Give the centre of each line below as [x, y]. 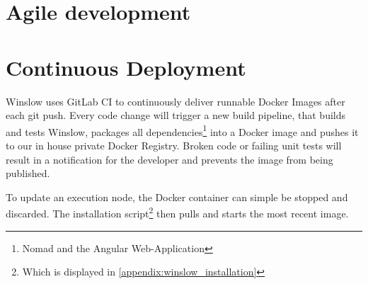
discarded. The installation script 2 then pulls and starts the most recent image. [177, 212]
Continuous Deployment [126, 67]
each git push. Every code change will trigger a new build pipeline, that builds [176, 115]
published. [28, 173]
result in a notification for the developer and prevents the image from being [169, 159]
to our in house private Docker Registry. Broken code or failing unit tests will [174, 145]
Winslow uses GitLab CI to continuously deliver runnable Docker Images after [176, 101]
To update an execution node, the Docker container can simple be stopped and [177, 197]
